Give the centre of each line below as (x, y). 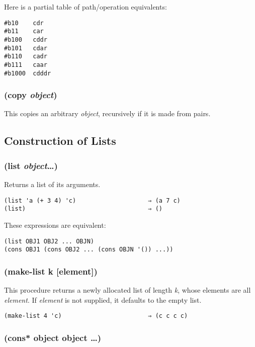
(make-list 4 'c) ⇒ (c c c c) (96, 316)
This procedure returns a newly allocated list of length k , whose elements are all (127, 290)
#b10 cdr (24, 23)
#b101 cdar (26, 48)
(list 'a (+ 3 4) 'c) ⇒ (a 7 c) (92, 200)
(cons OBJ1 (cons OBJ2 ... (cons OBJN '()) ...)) (89, 250)
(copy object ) (31, 95)
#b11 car (24, 31)
